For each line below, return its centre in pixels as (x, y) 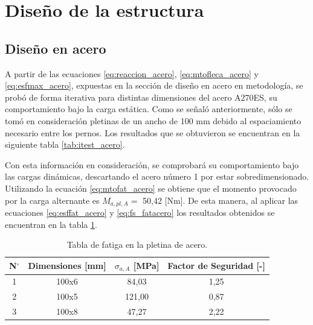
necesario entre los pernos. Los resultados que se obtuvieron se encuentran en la (153, 132)
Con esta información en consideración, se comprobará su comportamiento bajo (152, 164)
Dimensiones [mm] (67, 266)
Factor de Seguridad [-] (216, 266)
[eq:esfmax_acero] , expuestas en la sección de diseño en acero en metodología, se (154, 85)
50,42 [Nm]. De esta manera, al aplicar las (221, 200)
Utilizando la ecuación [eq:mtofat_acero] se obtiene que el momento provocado (151, 188)
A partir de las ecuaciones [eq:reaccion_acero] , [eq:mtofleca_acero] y (132, 73)
